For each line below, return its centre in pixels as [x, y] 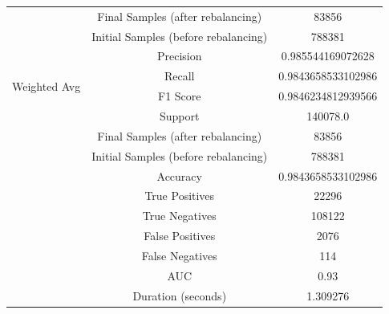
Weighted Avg [47, 86]
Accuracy [179, 175]
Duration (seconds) [180, 295]
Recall [179, 76]
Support [180, 115]
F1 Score [180, 96]
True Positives [180, 196]
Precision [179, 56]
